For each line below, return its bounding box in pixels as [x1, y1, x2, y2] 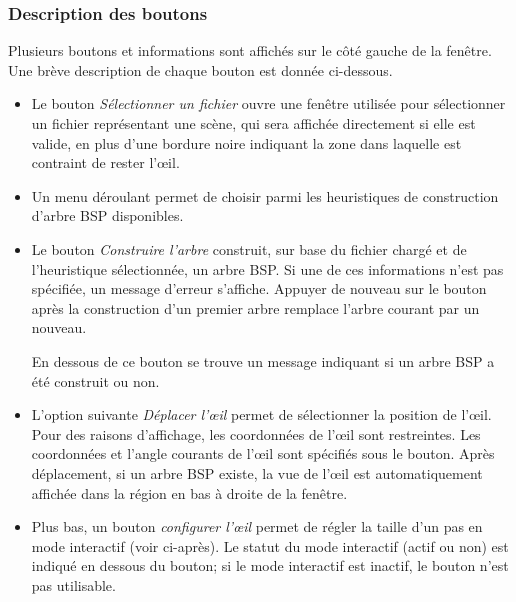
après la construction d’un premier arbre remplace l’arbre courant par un [31, 297, 480, 318]
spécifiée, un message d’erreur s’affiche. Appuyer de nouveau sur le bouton [31, 278, 487, 299]
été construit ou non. [31, 370, 160, 391]
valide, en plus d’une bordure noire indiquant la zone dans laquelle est [31, 132, 462, 153]
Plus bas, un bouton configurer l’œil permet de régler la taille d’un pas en [31, 516, 483, 537]
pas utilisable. [31, 574, 116, 595]
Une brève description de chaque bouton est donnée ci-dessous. [8, 59, 393, 80]
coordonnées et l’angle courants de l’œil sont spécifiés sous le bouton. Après [31, 443, 495, 464]
